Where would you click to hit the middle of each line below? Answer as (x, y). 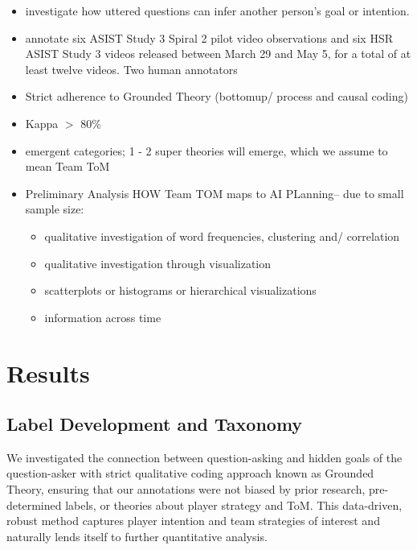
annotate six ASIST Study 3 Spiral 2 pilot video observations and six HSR (209, 37)
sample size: (55, 209)
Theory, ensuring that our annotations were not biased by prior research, (186, 489)
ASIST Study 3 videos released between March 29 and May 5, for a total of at (218, 54)
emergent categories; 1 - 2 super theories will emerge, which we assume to (206, 150)
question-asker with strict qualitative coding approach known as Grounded (190, 473)
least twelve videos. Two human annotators (131, 69)
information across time (103, 317)
